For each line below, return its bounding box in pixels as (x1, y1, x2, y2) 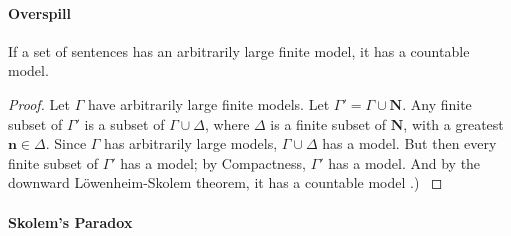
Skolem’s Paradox (8, 211, 133, 232)
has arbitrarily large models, (104, 133, 278, 154)
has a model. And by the (328, 152, 481, 173)
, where (204, 113, 250, 134)
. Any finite (402, 93, 472, 114)
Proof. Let (8, 93, 70, 114)
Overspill (8, 2, 71, 23)
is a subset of (84, 113, 165, 134)
